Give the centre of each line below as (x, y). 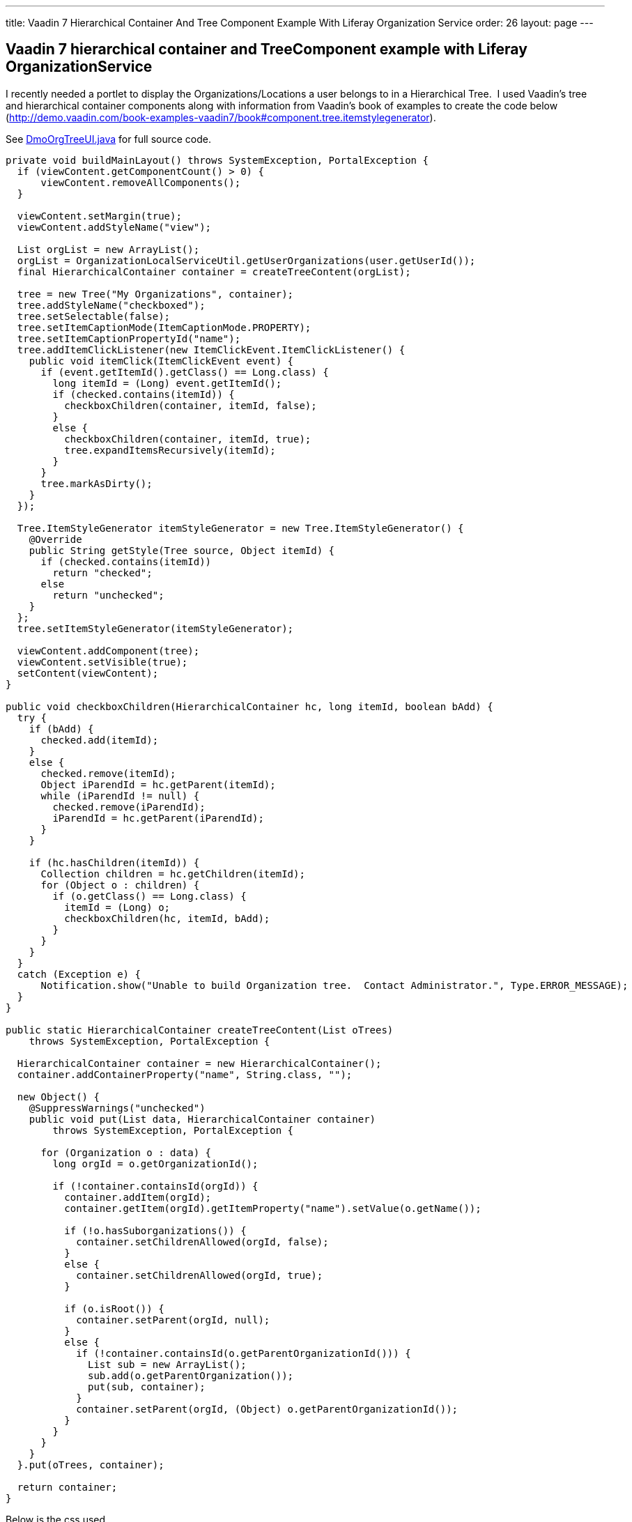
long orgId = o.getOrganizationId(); (155, 1163)
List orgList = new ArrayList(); (108, 249)
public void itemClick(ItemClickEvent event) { (161, 361)
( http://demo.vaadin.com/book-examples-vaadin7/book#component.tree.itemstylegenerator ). (221, 117)
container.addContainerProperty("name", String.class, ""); (185, 1074)
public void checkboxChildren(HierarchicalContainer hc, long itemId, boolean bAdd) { (249, 706)
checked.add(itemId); (100, 740)
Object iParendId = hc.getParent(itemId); (158, 784)
